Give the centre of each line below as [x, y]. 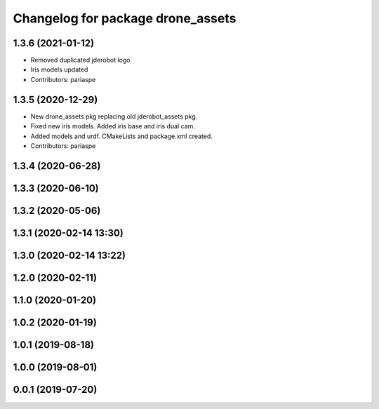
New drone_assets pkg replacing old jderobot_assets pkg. [114, 116]
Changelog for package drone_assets [125, 18]
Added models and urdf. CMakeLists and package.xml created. [122, 136]
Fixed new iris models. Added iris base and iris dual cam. [113, 126]
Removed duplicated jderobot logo [80, 60]
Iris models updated [59, 69]
